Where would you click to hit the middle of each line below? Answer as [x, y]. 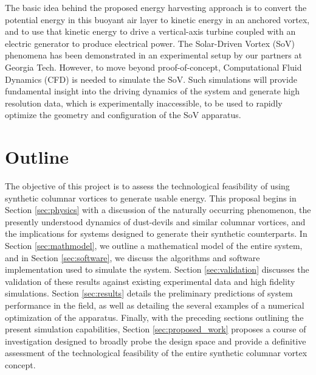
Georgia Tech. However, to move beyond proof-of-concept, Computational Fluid [153, 67]
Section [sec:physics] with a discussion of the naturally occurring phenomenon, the [158, 210]
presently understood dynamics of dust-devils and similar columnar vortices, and [155, 221]
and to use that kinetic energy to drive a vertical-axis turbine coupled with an [150, 31]
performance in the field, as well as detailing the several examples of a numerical [155, 305]
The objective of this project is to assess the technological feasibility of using [147, 186]
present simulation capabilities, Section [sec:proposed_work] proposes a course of [156, 329]
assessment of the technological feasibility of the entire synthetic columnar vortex [156, 353]
